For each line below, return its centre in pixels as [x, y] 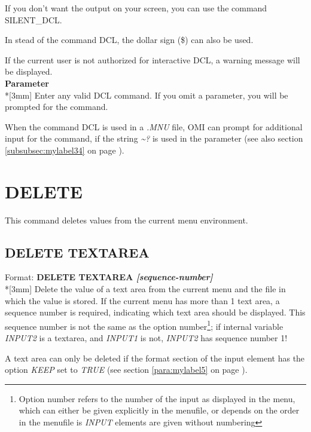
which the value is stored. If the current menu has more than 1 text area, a [142, 300]
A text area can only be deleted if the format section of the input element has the [155, 358]
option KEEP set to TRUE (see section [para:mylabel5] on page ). [126, 370]
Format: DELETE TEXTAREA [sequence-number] [109, 277]
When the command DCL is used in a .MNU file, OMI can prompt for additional [154, 126]
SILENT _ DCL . [33, 19]
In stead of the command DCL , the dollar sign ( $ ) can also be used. [129, 40]
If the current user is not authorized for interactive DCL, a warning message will [153, 59]
